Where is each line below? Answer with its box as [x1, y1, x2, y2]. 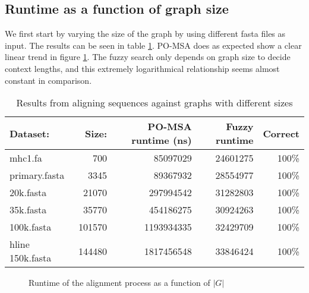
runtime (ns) [131, 133, 192, 147]
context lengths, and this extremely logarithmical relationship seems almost [5, 62, 280, 74]
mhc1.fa [10, 151, 42, 165]
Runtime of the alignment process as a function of [29, 276, 210, 289]
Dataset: [10, 126, 50, 140]
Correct [263, 126, 299, 140]
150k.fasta [10, 251, 52, 265]
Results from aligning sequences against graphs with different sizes [16, 96, 293, 110]
